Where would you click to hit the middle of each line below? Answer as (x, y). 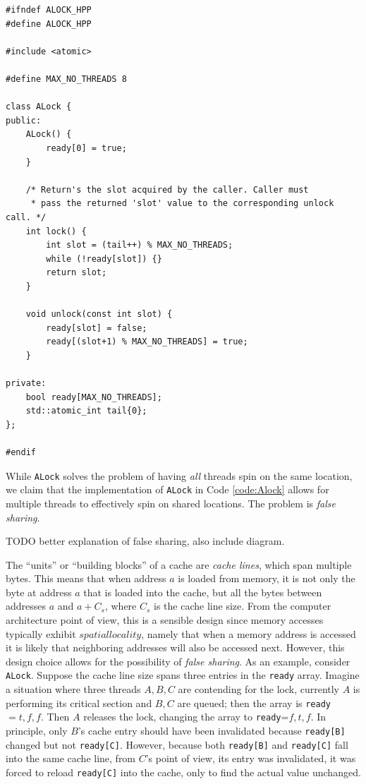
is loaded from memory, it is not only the (267, 578)
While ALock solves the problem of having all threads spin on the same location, (179, 475)
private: (26, 384)
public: (24, 120)
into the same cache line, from (71, 758)
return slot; (77, 273)
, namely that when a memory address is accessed (249, 633)
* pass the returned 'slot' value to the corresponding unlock (182, 204)
